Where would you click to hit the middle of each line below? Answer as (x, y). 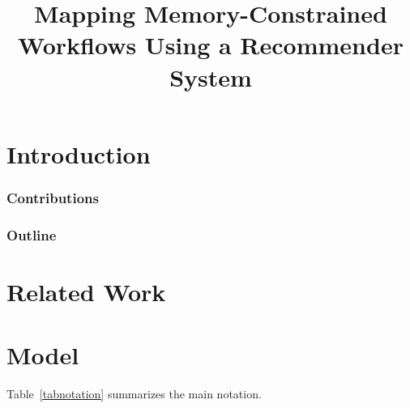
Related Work (86, 291)
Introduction (79, 153)
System (211, 76)
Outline (32, 234)
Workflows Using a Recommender (211, 45)
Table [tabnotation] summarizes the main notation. (134, 394)
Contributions (53, 197)
